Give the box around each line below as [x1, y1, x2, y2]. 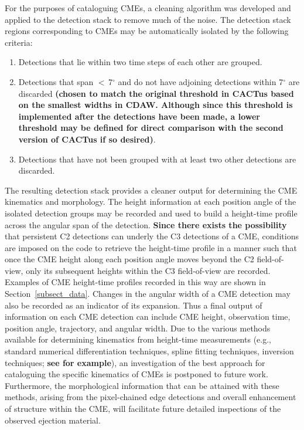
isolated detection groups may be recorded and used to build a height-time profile [5, 206, 298, 219]
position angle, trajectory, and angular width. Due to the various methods [5, 321, 271, 334]
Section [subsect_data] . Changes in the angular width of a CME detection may [5, 287, 291, 300]
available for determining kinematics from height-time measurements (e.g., [5, 333, 271, 346]
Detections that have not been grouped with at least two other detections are [18, 153, 296, 165]
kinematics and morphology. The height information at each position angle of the [5, 195, 296, 208]
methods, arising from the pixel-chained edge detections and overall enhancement [5, 391, 296, 403]
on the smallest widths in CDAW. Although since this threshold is [18, 99, 293, 111]
